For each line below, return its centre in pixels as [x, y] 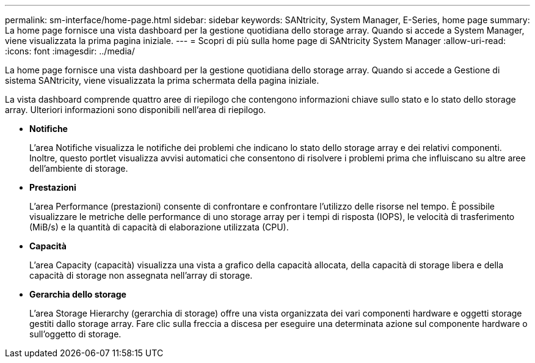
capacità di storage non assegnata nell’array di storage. [141, 275]
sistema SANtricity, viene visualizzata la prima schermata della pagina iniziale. [162, 80]
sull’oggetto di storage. [75, 334]
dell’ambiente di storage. [79, 168]
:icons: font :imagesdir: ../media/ [70, 51]
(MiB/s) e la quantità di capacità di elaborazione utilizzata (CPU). [159, 227]
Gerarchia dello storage [78, 294]
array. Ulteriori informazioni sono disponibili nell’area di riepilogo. [136, 110]
